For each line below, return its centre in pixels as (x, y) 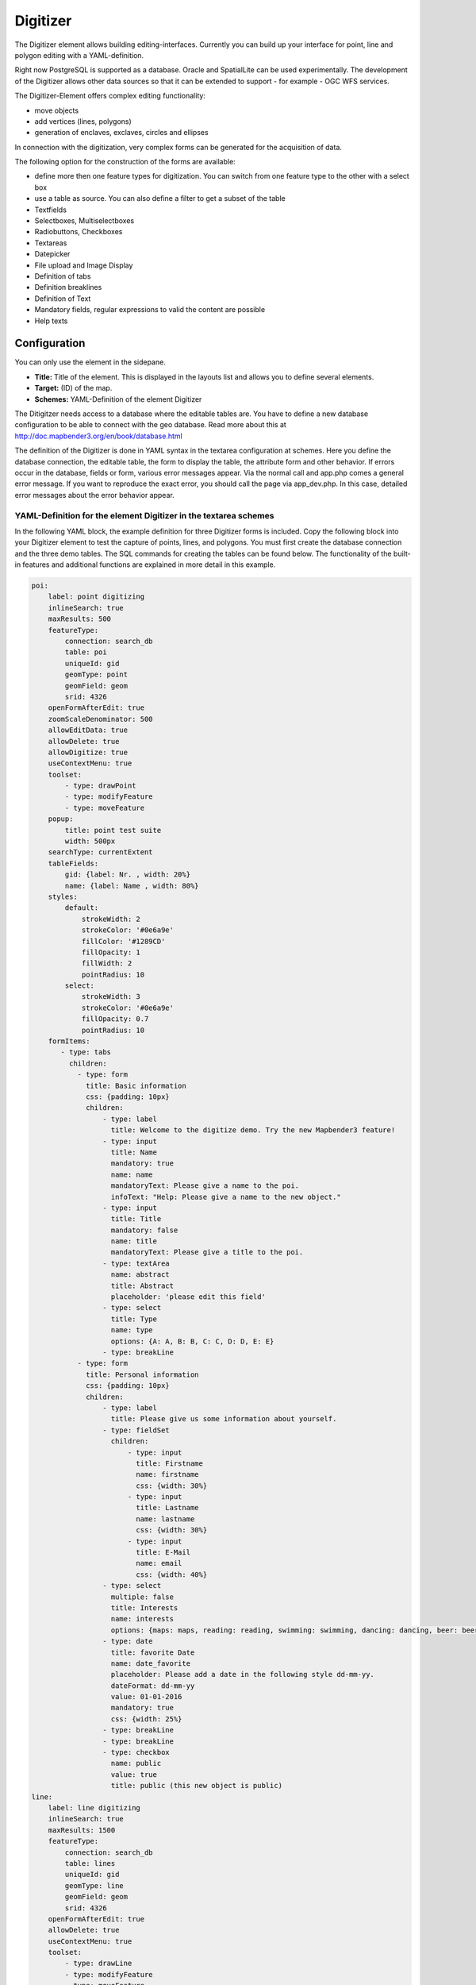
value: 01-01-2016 (146, 1697)
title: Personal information (142, 1374)
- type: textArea (136, 1263)
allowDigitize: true (88, 752)
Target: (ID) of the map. (73, 388)
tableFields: (73, 863)
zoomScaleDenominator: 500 (101, 719)
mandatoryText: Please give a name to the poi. (205, 1186)
